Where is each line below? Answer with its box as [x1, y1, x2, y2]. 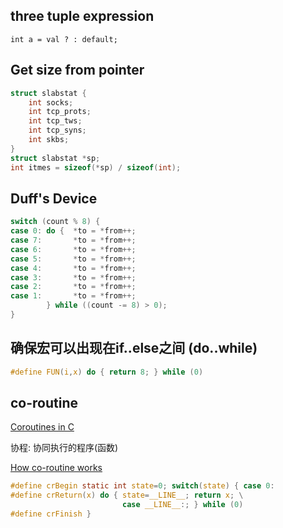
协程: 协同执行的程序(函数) [10, 442, 119, 454]
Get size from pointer [10, 62, 145, 79]
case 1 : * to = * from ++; [10, 291, 137, 301]
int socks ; [28, 97, 74, 108]
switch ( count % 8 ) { [10, 217, 101, 227]
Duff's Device [10, 190, 98, 207]
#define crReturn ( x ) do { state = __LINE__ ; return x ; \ [10, 490, 244, 501]
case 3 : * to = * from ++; [10, 272, 137, 283]
